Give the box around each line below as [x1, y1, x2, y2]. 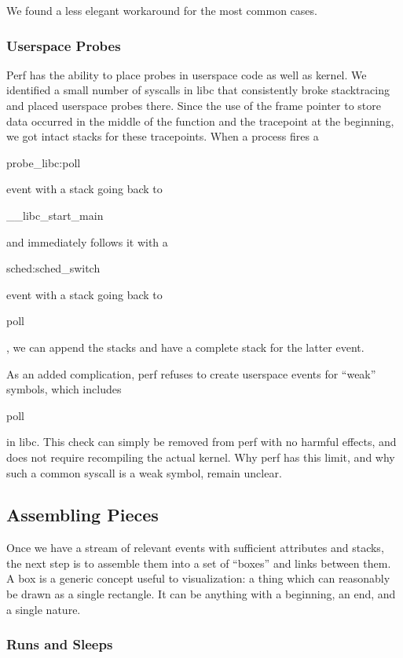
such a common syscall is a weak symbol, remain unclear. [6, 464, 282, 481]
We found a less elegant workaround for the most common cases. [6, 2, 317, 18]
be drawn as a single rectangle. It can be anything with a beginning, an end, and [6, 586, 396, 602]
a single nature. [6, 601, 81, 617]
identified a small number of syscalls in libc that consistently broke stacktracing [6, 82, 390, 98]
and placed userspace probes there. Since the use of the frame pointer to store [6, 97, 381, 113]
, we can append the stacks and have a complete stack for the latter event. [6, 338, 365, 355]
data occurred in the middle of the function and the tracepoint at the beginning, [6, 112, 394, 129]
